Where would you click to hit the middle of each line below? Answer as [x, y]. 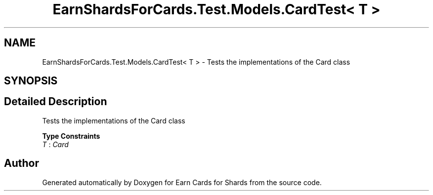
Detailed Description [56, 102]
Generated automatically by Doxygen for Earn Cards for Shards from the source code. [182, 182]
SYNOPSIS [31, 81]
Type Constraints [71, 136]
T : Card [55, 144]
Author [22, 163]
